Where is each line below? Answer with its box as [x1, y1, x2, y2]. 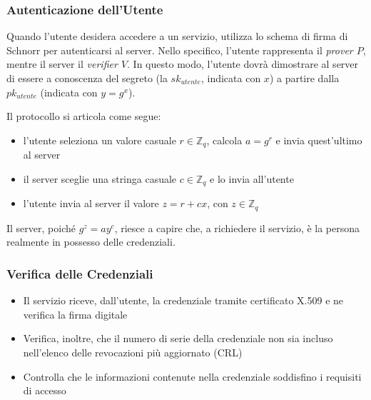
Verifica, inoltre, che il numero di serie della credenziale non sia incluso [23, 331, 333, 346]
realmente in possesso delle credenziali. [6, 234, 176, 249]
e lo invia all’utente [210, 171, 294, 186]
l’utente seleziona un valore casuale [23, 132, 176, 147]
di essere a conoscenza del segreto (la [6, 71, 168, 85]
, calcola [206, 132, 243, 147]
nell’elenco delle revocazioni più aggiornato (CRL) [23, 344, 243, 359]
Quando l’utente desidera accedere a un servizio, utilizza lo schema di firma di [6, 29, 348, 44]
